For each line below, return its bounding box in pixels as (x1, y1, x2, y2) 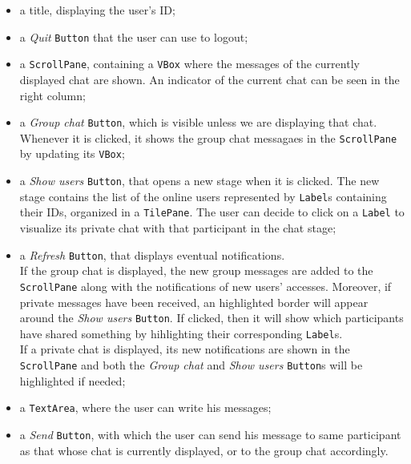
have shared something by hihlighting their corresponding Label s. (19, 325, 343, 341)
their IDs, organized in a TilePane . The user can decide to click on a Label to (19, 204, 405, 220)
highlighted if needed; (19, 372, 126, 389)
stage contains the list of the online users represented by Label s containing (19, 188, 387, 204)
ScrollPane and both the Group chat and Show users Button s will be (19, 357, 363, 373)
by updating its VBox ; (19, 145, 125, 162)
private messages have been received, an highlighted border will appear (19, 293, 369, 310)
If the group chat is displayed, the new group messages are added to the (19, 262, 373, 279)
